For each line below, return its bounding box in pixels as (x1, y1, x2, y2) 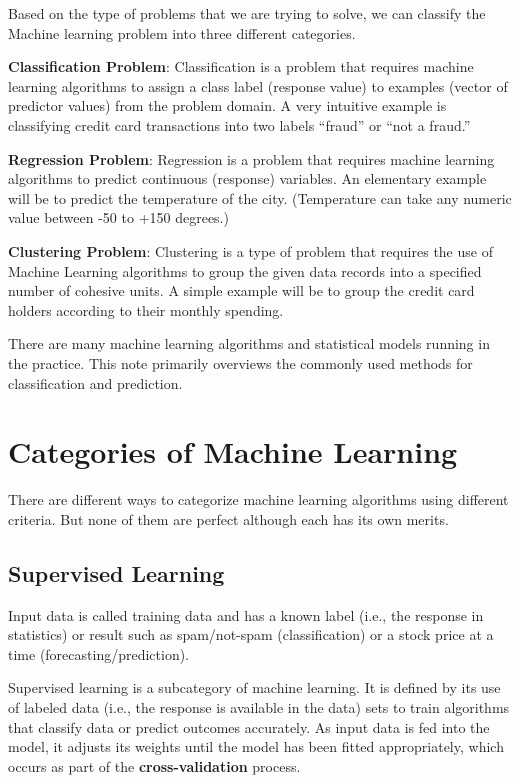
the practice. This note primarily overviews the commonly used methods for (8, 352, 473, 373)
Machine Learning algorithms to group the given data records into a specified (8, 260, 482, 281)
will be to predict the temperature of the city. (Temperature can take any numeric (8, 187, 512, 208)
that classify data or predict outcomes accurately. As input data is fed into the (8, 716, 490, 737)
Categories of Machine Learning (8, 431, 458, 472)
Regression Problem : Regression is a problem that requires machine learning (8, 148, 495, 169)
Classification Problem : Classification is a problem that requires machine (8, 56, 474, 77)
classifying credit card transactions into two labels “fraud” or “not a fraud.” (8, 114, 471, 135)
